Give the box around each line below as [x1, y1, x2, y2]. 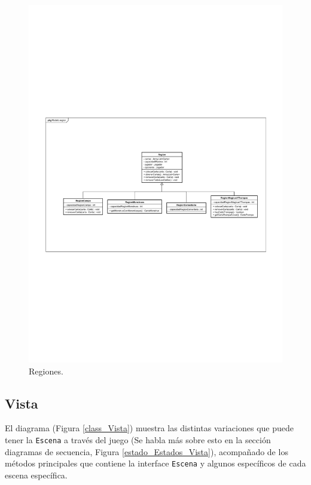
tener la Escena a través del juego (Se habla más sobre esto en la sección [5, 434, 271, 446]
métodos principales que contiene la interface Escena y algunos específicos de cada [5, 457, 306, 469]
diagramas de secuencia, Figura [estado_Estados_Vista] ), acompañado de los [5, 445, 288, 458]
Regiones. [29, 364, 63, 377]
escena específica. [5, 468, 68, 481]
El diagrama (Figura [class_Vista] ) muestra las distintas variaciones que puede [5, 422, 294, 434]
